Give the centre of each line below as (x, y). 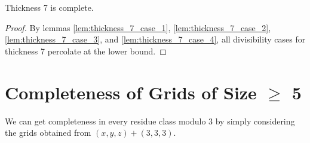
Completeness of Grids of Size (131, 92)
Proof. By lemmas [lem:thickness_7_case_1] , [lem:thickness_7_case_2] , (138, 27)
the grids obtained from (48, 133)
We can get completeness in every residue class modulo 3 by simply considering (150, 121)
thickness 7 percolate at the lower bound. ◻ (86, 51)
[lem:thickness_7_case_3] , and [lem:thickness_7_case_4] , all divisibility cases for (155, 39)
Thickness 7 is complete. (49, 7)
